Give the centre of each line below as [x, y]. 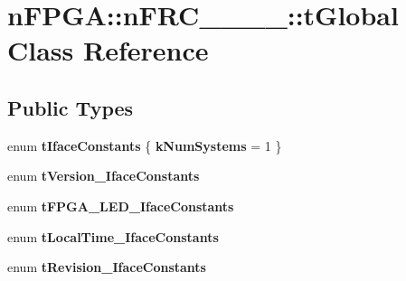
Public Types [71, 107]
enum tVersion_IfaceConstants [104, 176]
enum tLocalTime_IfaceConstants [113, 236]
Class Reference [108, 50]
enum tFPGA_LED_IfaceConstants [121, 206]
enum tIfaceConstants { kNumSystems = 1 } [145, 145]
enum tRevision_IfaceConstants [107, 267]
